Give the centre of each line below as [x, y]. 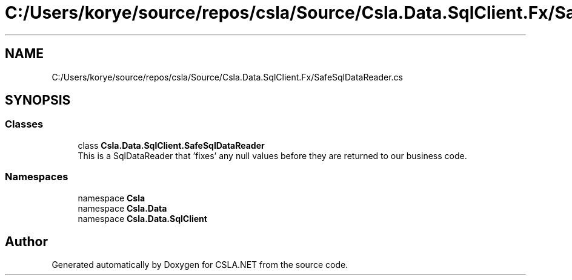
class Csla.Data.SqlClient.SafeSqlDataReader [171, 145]
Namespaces [37, 177]
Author [26, 241]
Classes [24, 124]
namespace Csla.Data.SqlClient [142, 218]
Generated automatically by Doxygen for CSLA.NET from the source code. [200, 265]
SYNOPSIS [38, 100]
